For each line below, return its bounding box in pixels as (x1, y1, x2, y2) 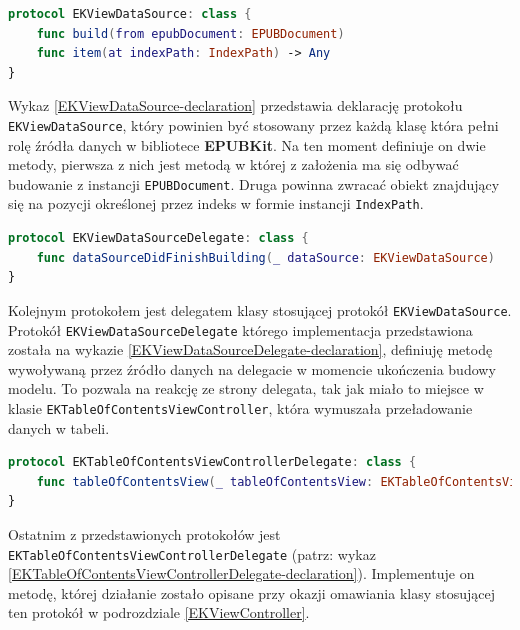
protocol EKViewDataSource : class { (8, 7, 252, 21)
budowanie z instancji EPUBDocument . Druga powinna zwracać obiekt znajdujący (8, 173, 500, 194)
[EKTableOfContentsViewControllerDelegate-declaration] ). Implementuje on (8, 563, 475, 584)
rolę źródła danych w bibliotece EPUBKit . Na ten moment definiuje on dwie (8, 134, 486, 155)
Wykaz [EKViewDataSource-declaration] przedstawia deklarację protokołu (8, 95, 463, 116)
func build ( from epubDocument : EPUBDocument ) (36, 26, 345, 41)
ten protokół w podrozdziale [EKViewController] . (8, 602, 310, 623)
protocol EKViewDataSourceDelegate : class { (8, 231, 309, 246)
